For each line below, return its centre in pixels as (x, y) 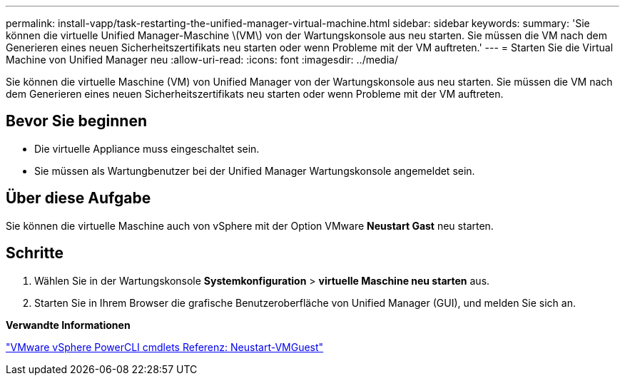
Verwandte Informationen (68, 325)
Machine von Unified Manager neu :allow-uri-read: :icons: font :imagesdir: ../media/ (202, 60)
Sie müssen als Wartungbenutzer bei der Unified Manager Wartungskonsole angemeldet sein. (255, 171)
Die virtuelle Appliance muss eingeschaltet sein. (147, 148)
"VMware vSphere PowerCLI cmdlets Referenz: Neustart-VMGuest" (165, 347)
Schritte (35, 253)
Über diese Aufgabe (78, 198)
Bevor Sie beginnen (77, 121)
